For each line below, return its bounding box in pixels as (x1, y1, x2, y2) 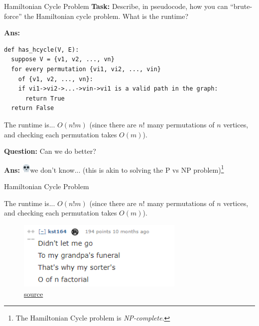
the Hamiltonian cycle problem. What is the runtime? (24, 10, 189, 21)
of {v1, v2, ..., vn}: (18, 75, 93, 83)
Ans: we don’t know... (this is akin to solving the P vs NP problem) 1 (4, 163, 224, 175)
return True (25, 95, 65, 102)
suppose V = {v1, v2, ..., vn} (11, 56, 115, 63)
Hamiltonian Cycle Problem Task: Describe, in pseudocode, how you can (4, 1, 228, 11)
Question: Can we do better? (4, 146, 96, 156)
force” (4, 10, 22, 21)
